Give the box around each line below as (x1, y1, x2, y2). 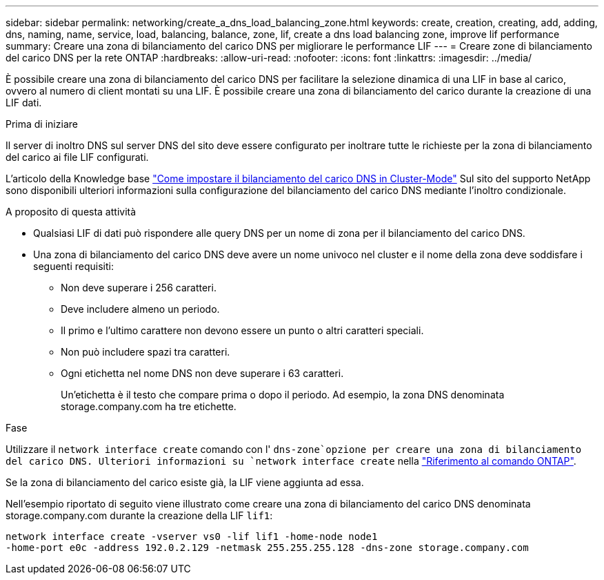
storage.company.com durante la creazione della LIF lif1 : (6, 510, 273, 521)
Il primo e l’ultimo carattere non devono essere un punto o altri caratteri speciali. (61, 325, 424, 336)
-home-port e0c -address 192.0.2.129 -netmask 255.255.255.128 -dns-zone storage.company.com (6, 542, 529, 553)
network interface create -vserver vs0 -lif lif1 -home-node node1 (6, 531, 378, 542)
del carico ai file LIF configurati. (6, 151, 149, 163)
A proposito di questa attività (6, 206, 137, 217)
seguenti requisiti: (33, 260, 114, 272)
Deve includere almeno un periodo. (61, 303, 220, 315)
